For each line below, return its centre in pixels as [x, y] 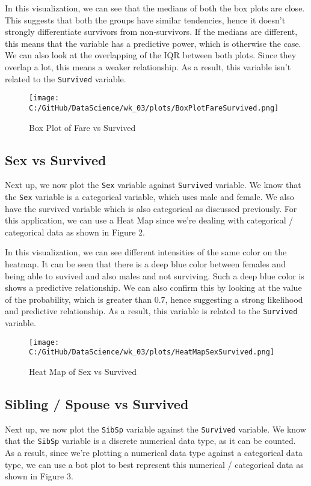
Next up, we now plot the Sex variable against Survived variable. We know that [153, 185]
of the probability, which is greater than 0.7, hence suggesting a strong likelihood [154, 299]
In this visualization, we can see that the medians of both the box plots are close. [155, 8]
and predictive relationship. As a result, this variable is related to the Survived [151, 311]
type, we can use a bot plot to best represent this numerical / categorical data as [154, 464]
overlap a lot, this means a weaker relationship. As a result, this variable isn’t [148, 66]
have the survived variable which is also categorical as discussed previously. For [151, 208]
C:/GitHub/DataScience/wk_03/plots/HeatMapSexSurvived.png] [152, 352]
